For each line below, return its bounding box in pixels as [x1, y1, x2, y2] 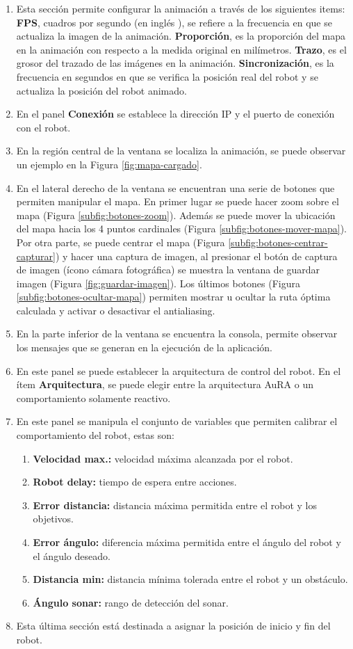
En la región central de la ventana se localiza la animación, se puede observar [16, 143, 346, 158]
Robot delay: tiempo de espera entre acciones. [33, 474, 237, 489]
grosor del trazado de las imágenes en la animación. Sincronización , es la [16, 56, 334, 70]
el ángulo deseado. [33, 548, 110, 563]
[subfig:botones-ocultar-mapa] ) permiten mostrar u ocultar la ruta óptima [16, 289, 331, 304]
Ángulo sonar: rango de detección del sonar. [33, 595, 229, 609]
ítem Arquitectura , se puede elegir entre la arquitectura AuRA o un [16, 377, 313, 392]
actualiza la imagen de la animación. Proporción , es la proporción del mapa [16, 29, 346, 43]
